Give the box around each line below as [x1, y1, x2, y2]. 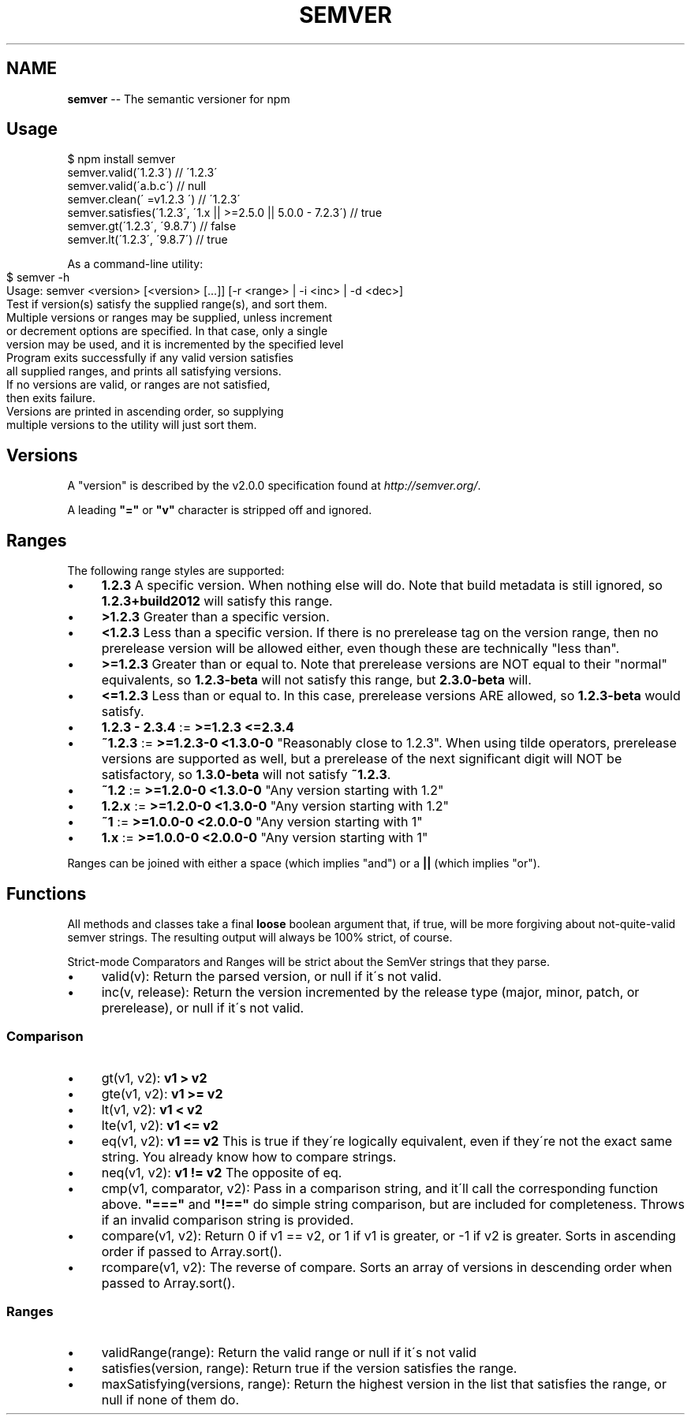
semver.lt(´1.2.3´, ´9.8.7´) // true [67, 233, 228, 247]
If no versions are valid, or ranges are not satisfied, [6, 378, 271, 392]
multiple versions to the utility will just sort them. [6, 418, 257, 432]
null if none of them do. [101, 1392, 240, 1408]
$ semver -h [6, 270, 70, 285]
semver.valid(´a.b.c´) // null [67, 179, 207, 193]
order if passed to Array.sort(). [101, 1243, 282, 1259]
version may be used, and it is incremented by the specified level [6, 338, 344, 352]
